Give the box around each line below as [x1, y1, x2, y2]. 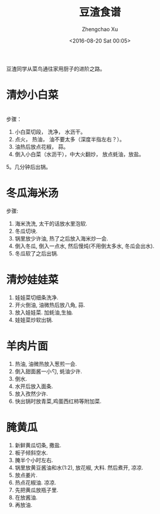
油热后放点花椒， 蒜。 [14, 143, 69, 150]
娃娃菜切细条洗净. [14, 294, 58, 301]
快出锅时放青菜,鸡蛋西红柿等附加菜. [14, 398, 102, 405]
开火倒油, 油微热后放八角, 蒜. [14, 301, 85, 308]
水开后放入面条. [14, 383, 54, 390]
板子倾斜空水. [14, 449, 48, 456]
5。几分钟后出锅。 [6, 163, 52, 170]
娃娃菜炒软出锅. [14, 316, 54, 323]
